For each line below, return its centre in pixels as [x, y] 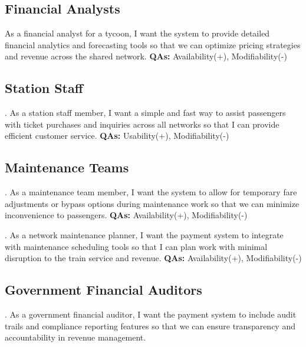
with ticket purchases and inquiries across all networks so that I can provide [142, 124]
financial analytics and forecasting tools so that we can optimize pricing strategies [153, 44]
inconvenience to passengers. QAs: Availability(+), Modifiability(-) [126, 215]
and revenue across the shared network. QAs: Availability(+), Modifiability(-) [146, 56]
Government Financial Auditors [103, 290]
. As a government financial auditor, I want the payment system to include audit [151, 314]
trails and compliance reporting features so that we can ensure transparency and [150, 326]
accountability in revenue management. [75, 337]
